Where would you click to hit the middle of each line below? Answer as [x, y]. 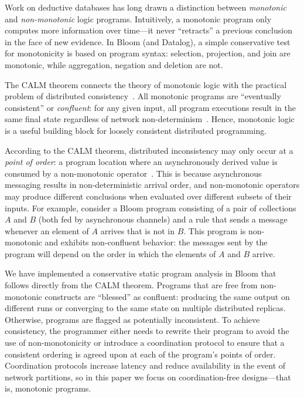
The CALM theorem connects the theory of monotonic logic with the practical [146, 84]
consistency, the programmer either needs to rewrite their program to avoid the [147, 331]
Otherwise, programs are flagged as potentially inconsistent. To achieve [132, 319]
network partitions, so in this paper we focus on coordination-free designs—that [148, 377]
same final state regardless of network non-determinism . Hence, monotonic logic [150, 119]
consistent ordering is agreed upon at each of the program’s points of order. [140, 354]
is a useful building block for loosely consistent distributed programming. [136, 130]
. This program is [215, 230]
